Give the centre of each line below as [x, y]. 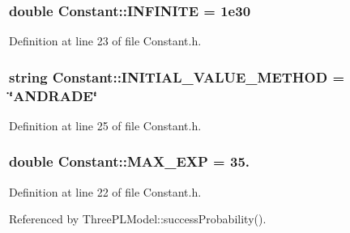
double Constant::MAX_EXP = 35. [130, 161]
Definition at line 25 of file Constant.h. [105, 125]
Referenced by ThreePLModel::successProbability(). [138, 219]
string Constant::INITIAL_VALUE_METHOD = [177, 76]
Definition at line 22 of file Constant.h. [105, 191]
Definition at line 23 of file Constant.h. [105, 41]
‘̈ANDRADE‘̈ [53, 95]
